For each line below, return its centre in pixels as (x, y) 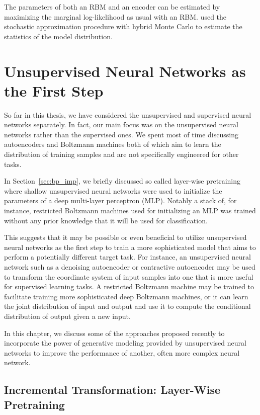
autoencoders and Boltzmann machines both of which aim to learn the (113, 144)
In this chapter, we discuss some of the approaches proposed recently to (114, 333)
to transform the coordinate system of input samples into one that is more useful (129, 276)
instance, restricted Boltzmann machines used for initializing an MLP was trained (130, 211)
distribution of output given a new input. (67, 316)
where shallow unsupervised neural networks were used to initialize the (113, 190)
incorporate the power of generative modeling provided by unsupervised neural (125, 343)
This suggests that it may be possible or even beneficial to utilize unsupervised (125, 237)
